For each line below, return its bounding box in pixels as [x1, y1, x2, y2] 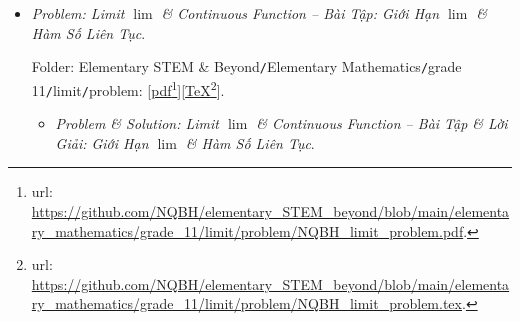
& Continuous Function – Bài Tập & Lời [256, 113, 508, 134]
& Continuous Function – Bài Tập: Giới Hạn [161, 3, 440, 23]
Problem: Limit [31, 3, 125, 23]
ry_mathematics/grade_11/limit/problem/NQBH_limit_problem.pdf [31, 220, 464, 241]
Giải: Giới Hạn [55, 132, 149, 153]
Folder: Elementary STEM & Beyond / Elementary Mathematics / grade [31, 56, 462, 77]
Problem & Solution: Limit [55, 113, 219, 134]
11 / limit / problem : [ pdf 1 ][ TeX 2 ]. [31, 76, 225, 100]
